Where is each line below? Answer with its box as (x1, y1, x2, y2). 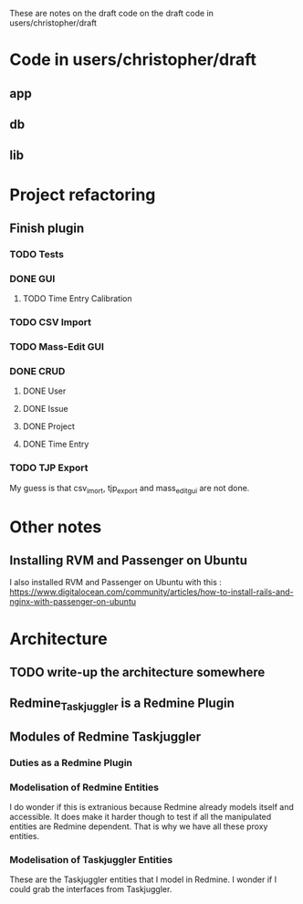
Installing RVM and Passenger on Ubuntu (9, 552, 248, 568)
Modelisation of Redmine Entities (9, 781, 160, 794)
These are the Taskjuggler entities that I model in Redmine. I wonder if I (9, 874, 277, 885)
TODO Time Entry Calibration (22, 293, 132, 304)
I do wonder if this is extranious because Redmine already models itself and (9, 802, 295, 813)
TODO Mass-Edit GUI (9, 341, 105, 352)
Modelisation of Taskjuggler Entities (9, 854, 173, 867)
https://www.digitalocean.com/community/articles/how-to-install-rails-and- (9, 586, 294, 597)
